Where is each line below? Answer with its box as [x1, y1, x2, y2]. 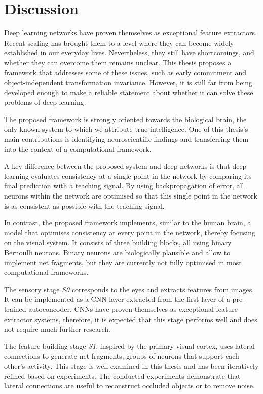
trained [4, 303, 26, 314]
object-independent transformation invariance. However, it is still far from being [4, 77, 253, 88]
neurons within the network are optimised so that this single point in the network [4, 190, 257, 201]
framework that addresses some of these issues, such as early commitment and [4, 67, 247, 77]
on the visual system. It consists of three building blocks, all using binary [4, 237, 232, 248]
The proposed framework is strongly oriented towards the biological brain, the [4, 113, 247, 124]
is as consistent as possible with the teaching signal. [4, 200, 165, 211]
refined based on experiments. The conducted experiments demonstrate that [4, 370, 241, 381]
